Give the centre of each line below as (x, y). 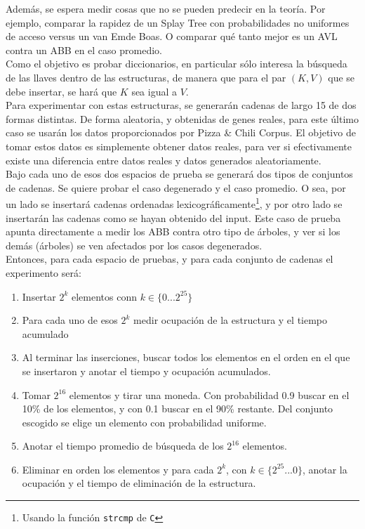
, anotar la (325, 469)
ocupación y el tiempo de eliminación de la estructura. (139, 483)
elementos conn (105, 296)
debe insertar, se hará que (61, 91)
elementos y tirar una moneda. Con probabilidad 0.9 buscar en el (209, 394)
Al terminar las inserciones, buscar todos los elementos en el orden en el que (186, 357)
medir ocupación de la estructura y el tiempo (231, 320)
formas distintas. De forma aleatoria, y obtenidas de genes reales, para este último (182, 118)
